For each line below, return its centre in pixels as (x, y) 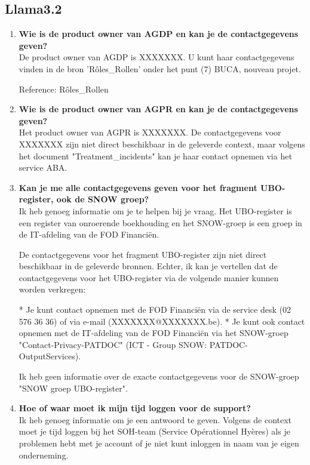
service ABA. (43, 167)
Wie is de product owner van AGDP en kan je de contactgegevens (159, 34)
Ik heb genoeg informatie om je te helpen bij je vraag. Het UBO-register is (155, 210)
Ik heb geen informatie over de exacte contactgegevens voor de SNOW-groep (159, 376)
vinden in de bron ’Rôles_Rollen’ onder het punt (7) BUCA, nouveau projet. (160, 68)
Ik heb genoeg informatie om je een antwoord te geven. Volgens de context (155, 419)
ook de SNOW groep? (103, 199)
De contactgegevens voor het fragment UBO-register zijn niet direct (143, 254)
